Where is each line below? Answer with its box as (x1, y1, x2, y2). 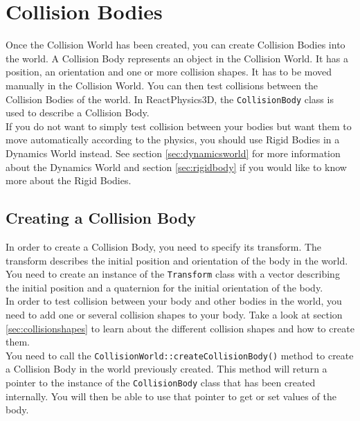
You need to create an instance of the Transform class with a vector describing (6, 267, 340, 281)
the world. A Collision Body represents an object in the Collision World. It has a (6, 51, 349, 65)
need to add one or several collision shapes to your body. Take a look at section (6, 307, 343, 321)
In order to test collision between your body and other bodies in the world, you (6, 294, 342, 308)
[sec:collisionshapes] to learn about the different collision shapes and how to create (6, 321, 354, 335)
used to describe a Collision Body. (6, 105, 150, 120)
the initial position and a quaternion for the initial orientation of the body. (6, 280, 323, 294)
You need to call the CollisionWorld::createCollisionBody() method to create (6, 348, 354, 362)
